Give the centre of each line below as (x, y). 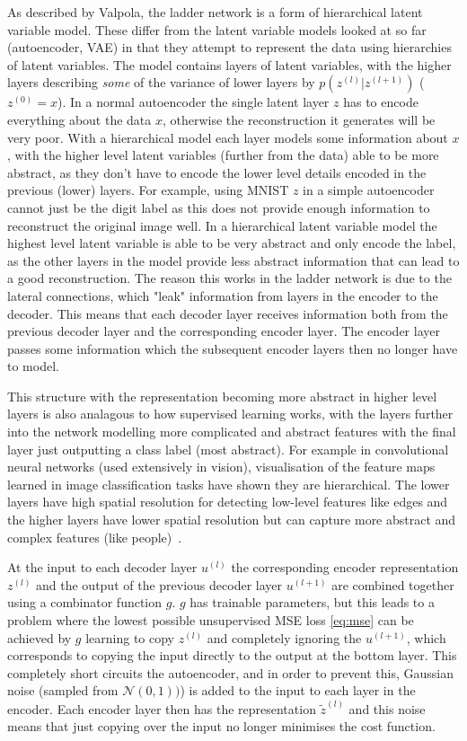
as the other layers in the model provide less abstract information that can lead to (233, 260)
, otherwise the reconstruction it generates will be (299, 119)
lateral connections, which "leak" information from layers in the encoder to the (223, 295)
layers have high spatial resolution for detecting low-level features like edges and (228, 502)
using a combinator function (85, 602)
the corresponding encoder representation (345, 567)
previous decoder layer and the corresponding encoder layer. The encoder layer (224, 331)
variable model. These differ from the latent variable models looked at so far (217, 29)
